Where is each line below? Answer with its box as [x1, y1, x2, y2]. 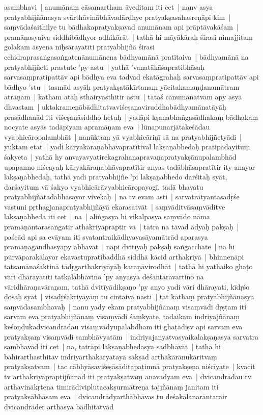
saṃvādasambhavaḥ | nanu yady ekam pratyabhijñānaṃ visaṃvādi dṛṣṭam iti [4, 301, 247, 312]
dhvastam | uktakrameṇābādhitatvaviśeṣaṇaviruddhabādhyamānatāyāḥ [4, 101, 226, 112]
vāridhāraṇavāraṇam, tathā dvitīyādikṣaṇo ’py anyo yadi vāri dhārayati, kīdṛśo [4, 281, 250, 292]
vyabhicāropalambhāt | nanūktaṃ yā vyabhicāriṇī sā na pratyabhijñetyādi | [4, 131, 242, 142]
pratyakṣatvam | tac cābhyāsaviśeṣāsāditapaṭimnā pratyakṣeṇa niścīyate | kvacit [4, 361, 255, 372]
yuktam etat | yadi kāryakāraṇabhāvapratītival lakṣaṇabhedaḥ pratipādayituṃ [4, 141, 250, 152]
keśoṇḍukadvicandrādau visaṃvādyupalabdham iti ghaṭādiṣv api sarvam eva [4, 321, 243, 331]
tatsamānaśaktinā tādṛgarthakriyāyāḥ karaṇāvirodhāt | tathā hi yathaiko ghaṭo [4, 261, 253, 272]
